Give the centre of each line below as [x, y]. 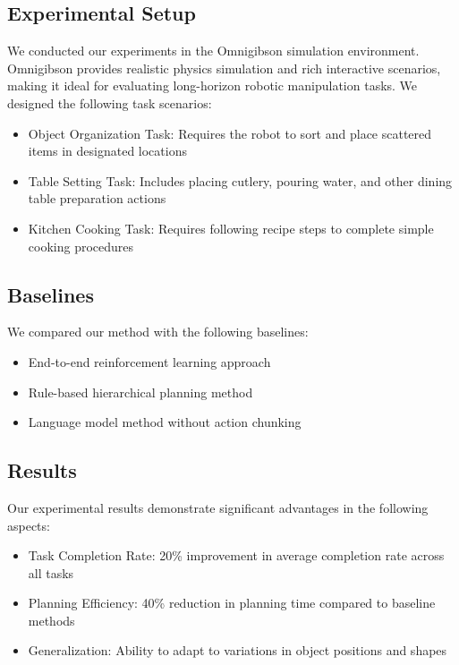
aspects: [29, 525]
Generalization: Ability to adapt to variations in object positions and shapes [238, 650]
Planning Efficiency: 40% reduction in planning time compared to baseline [232, 603]
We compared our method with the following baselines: [158, 332]
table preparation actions [97, 198]
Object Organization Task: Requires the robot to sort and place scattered [230, 133]
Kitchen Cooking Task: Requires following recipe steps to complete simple [231, 228]
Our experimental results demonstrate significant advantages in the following [218, 507]
